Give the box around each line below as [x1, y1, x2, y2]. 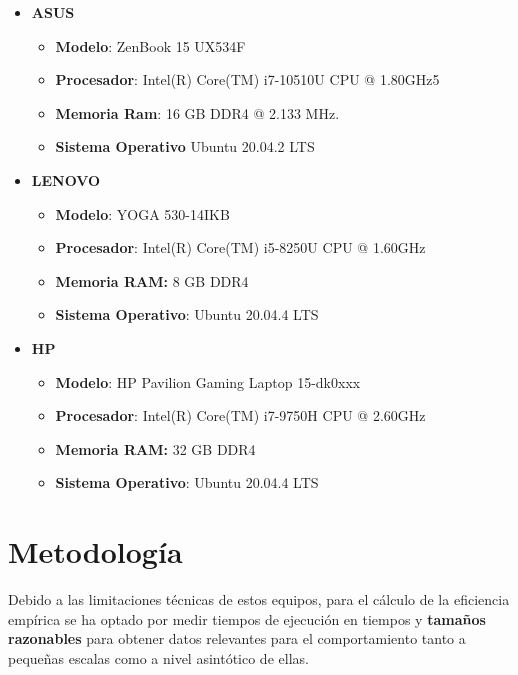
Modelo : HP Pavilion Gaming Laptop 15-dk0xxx [55, 371, 361, 392]
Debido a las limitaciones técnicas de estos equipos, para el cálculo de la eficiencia [8, 589, 510, 610]
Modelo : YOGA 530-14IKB [55, 203, 230, 224]
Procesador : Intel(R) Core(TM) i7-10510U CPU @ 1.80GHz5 [55, 69, 440, 90]
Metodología [8, 531, 183, 572]
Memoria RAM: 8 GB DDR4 [55, 270, 249, 291]
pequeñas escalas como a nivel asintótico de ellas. [8, 647, 309, 668]
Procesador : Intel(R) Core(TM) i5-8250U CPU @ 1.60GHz [55, 237, 426, 258]
